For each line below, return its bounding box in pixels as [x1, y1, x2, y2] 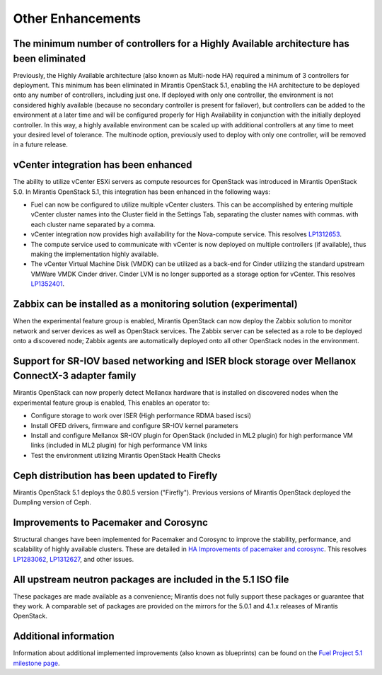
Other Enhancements [13, 11, 141, 26]
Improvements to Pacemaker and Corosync [13, 517, 209, 529]
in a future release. [13, 140, 69, 149]
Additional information [13, 630, 115, 642]
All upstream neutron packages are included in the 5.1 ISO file [13, 573, 289, 585]
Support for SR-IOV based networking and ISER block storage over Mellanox [13, 354, 357, 367]
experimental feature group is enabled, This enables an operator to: [13, 398, 210, 407]
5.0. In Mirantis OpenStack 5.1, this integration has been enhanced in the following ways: [13, 187, 270, 196]
